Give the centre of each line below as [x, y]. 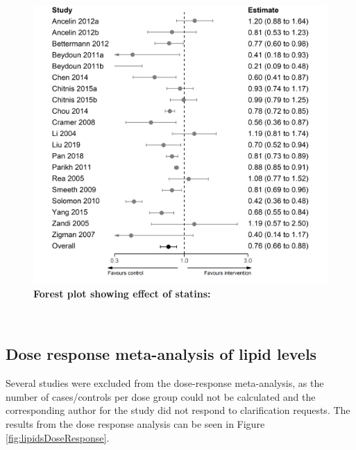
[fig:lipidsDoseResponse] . [58, 437]
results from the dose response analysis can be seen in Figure [135, 423]
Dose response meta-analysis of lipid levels [161, 354]
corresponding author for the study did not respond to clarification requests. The [178, 410]
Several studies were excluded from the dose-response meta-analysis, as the [165, 383]
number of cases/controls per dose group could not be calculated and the [161, 396]
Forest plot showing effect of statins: [122, 293]
